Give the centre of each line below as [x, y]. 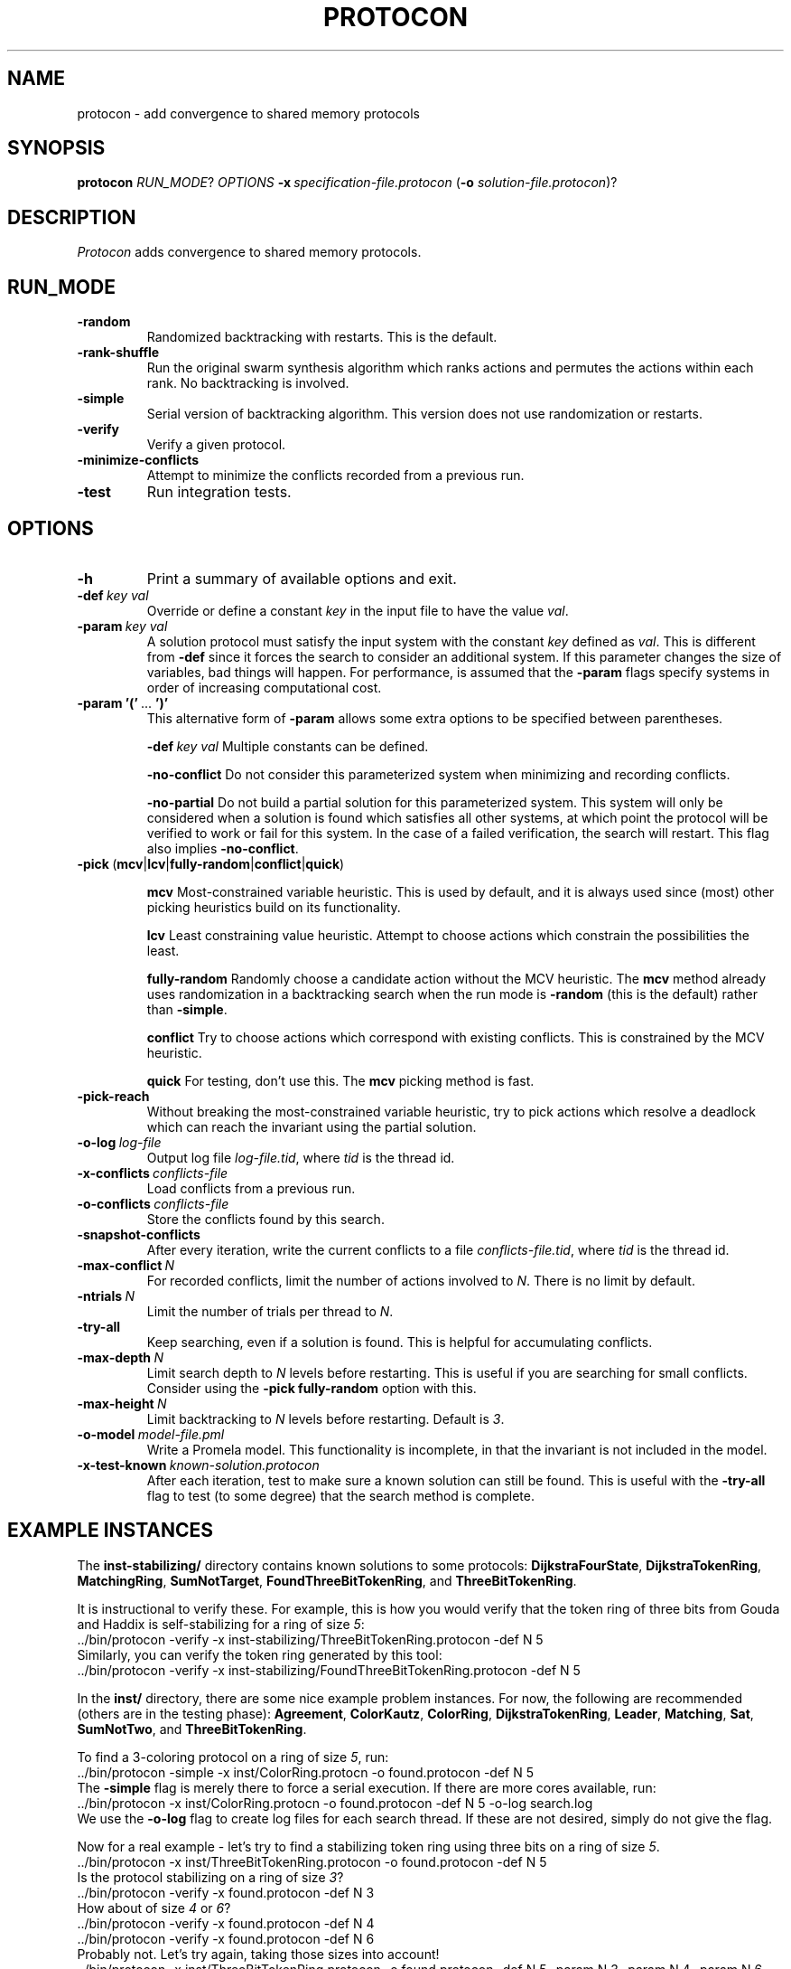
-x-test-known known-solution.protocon [198, 1465]
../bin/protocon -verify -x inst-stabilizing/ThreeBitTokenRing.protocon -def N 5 [310, 1639]
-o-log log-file [119, 1142]
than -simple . [187, 1009]
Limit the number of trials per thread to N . [270, 1311]
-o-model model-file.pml [151, 1434]
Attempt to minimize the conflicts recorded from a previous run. [335, 476]
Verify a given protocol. [216, 445]
